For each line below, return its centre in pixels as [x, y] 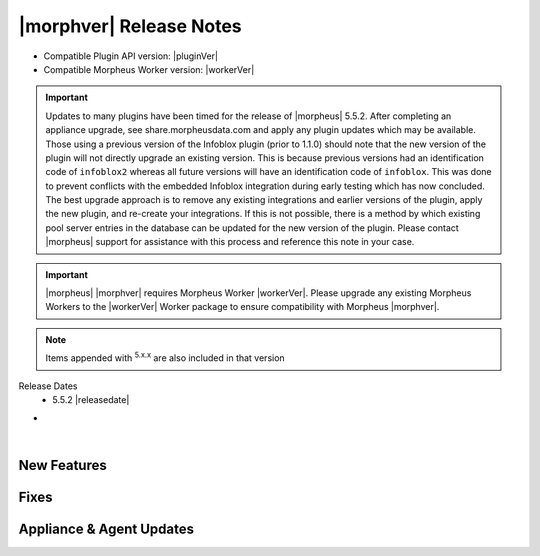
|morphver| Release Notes [130, 26]
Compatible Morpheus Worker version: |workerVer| [149, 69]
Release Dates [48, 386]
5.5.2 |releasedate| [91, 399]
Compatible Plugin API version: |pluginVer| [131, 56]
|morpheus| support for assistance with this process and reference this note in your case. [230, 242]
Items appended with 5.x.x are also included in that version [165, 357]
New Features [62, 465]
